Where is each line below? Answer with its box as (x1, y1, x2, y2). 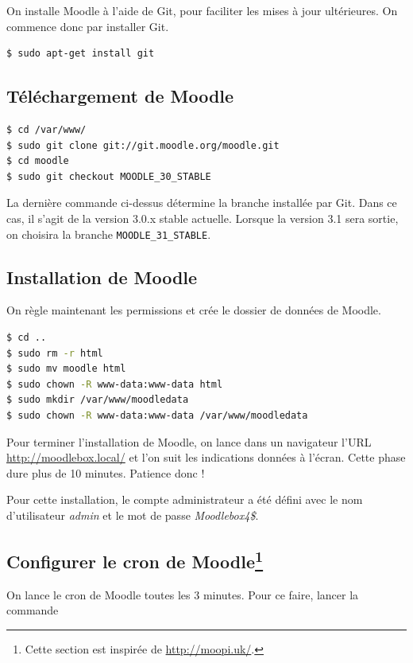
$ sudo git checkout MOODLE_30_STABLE (6, 170, 211, 182)
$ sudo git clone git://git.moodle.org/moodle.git (6, 139, 280, 151)
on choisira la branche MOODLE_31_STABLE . (6, 225, 211, 242)
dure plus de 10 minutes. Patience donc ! (6, 464, 205, 481)
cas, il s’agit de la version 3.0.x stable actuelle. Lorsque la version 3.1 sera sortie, (6, 209, 399, 226)
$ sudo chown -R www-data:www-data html (6, 378, 223, 390)
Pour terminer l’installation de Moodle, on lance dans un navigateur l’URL (6, 433, 372, 450)
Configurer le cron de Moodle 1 (6, 545, 264, 573)
